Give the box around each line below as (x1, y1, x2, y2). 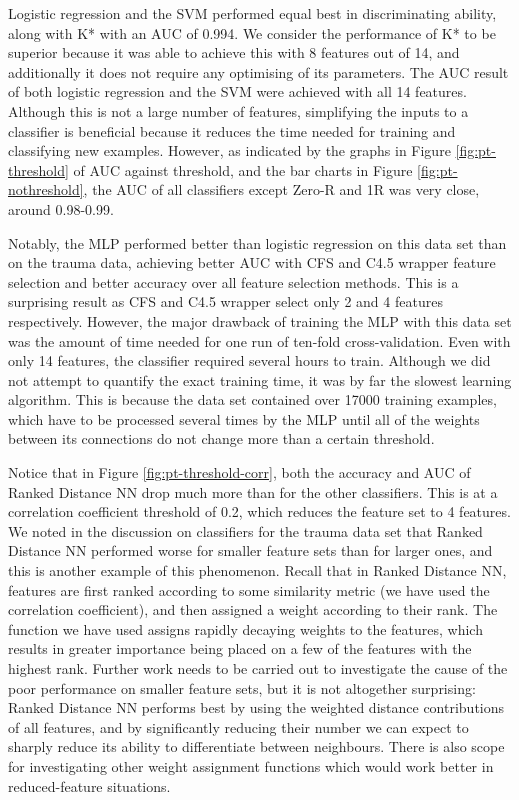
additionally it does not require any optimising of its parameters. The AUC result (8, 61, 509, 82)
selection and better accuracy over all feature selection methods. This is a (8, 271, 459, 292)
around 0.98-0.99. (8, 198, 114, 219)
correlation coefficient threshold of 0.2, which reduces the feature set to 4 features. (8, 501, 511, 522)
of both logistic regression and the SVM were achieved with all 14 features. (8, 81, 467, 102)
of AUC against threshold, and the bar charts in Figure (73, 159, 413, 180)
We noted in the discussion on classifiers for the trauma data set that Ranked (8, 520, 483, 541)
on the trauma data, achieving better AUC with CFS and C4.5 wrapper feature (8, 252, 496, 273)
